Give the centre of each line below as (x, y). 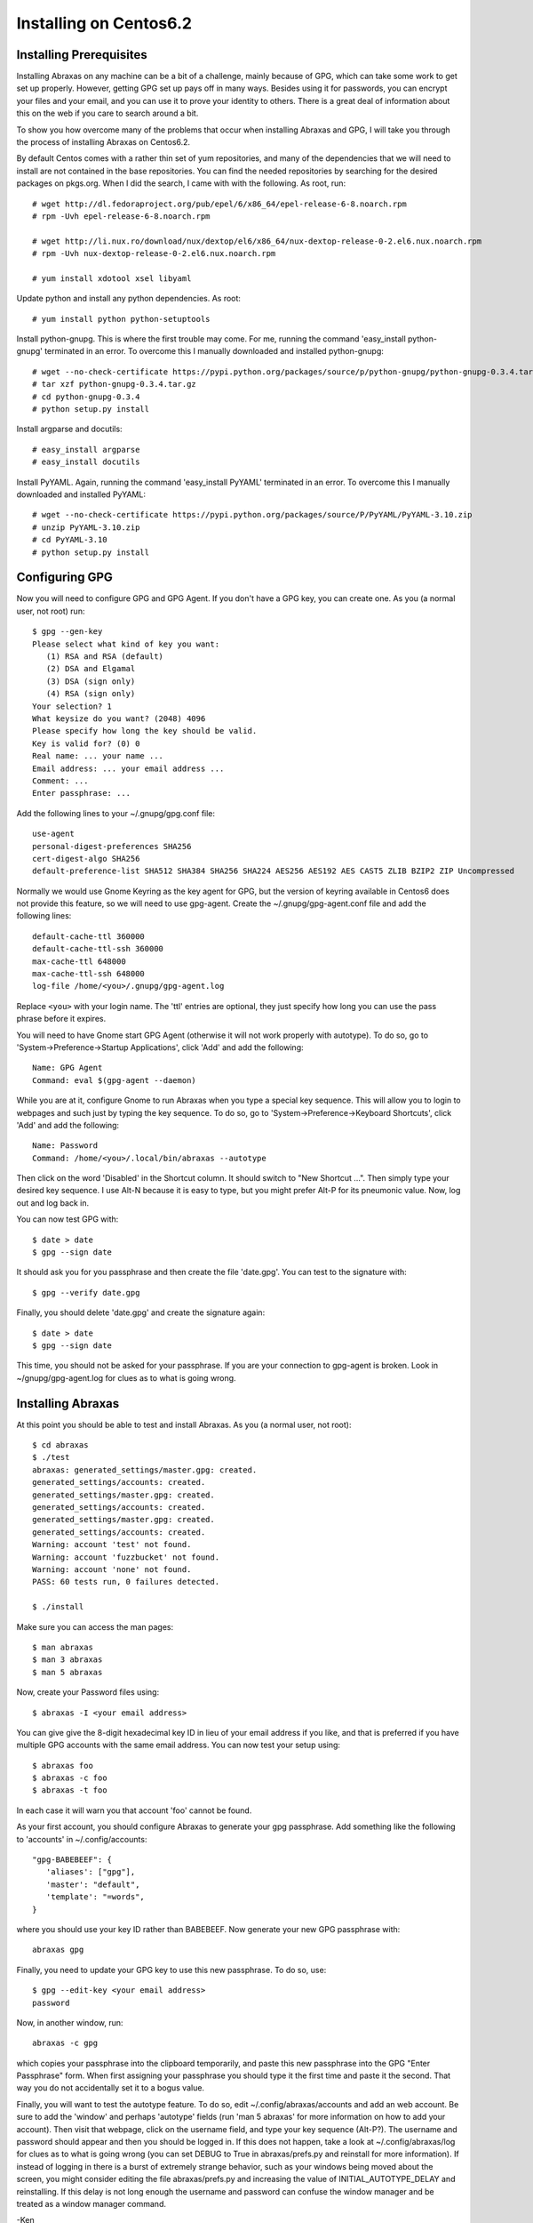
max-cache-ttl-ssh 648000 (89, 974)
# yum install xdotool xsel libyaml (112, 278)
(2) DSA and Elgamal (91, 669)
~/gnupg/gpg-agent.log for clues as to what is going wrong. (126, 1377)
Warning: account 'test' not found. (112, 1545)
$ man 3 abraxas (68, 1660)
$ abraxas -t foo (70, 1790)
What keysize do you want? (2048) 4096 (119, 718)
